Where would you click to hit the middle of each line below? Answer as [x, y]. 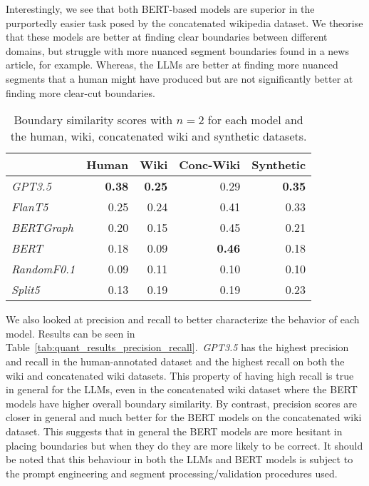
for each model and [255, 120]
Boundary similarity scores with [93, 120]
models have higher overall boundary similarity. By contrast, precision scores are [181, 403]
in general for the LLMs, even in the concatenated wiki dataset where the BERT [182, 389]
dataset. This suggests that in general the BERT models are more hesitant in [174, 431]
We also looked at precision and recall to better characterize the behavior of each [183, 319]
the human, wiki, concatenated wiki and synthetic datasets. [158, 136]
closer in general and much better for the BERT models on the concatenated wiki [184, 417]
